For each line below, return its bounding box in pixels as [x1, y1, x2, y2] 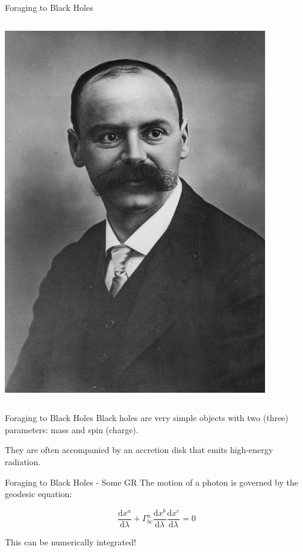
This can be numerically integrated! [5, 535, 136, 548]
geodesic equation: [5, 487, 72, 500]
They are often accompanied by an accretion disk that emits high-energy [5, 443, 273, 456]
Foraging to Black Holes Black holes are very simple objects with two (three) [5, 411, 289, 424]
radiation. [5, 455, 41, 468]
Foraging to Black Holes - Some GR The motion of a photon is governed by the [5, 475, 298, 488]
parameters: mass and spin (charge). [5, 423, 139, 436]
